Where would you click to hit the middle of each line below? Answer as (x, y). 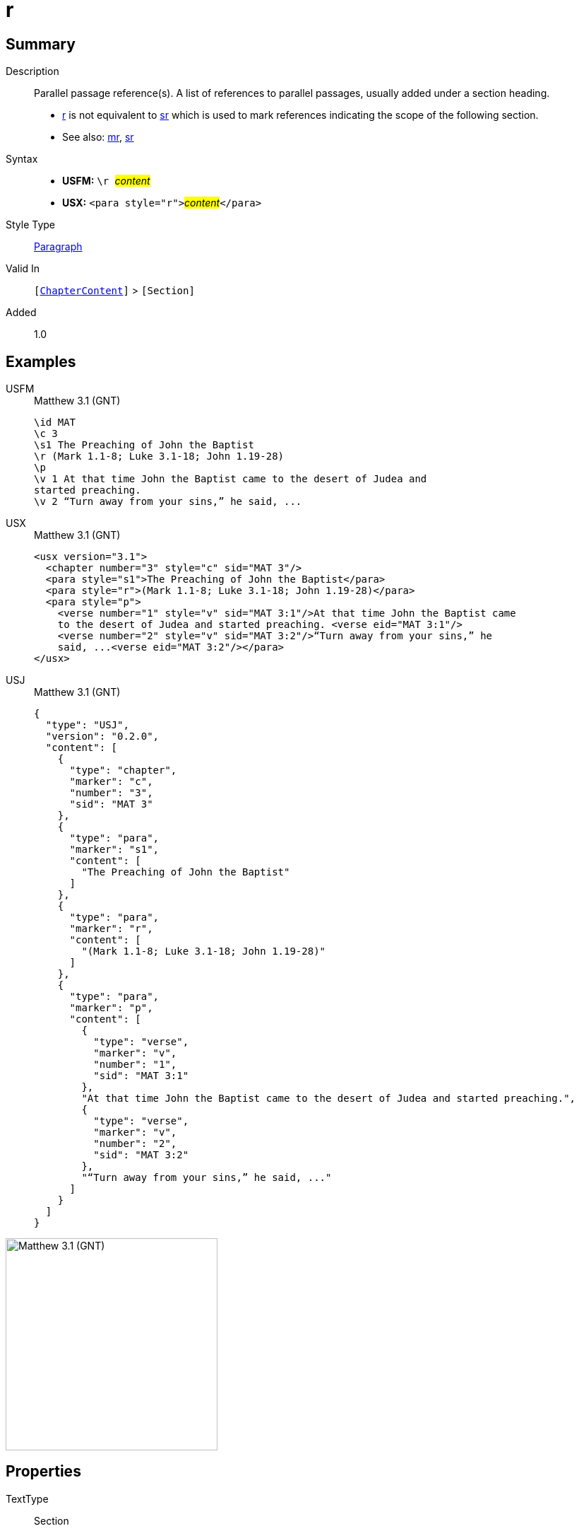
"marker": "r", (111, 929)
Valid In (23, 269)
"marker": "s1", (114, 850)
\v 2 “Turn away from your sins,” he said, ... (168, 502)
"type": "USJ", (87, 725)
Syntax (22, 159)
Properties (43, 1472)
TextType (27, 1498)
